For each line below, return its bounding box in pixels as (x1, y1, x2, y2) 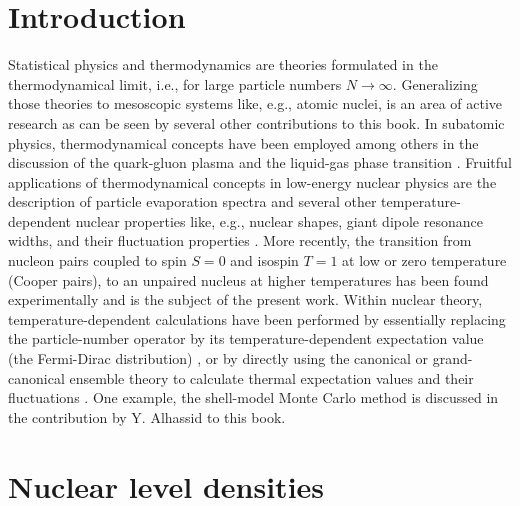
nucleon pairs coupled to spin (8, 250, 187, 271)
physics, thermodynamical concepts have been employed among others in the (8, 132, 479, 153)
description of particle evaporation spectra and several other (8, 191, 377, 212)
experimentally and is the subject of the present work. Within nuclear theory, (8, 289, 483, 310)
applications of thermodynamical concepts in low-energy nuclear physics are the (8, 171, 497, 192)
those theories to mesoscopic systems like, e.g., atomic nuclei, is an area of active (8, 93, 503, 114)
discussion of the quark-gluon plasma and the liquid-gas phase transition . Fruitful (8, 152, 512, 173)
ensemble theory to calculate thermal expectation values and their (69, 367, 474, 388)
